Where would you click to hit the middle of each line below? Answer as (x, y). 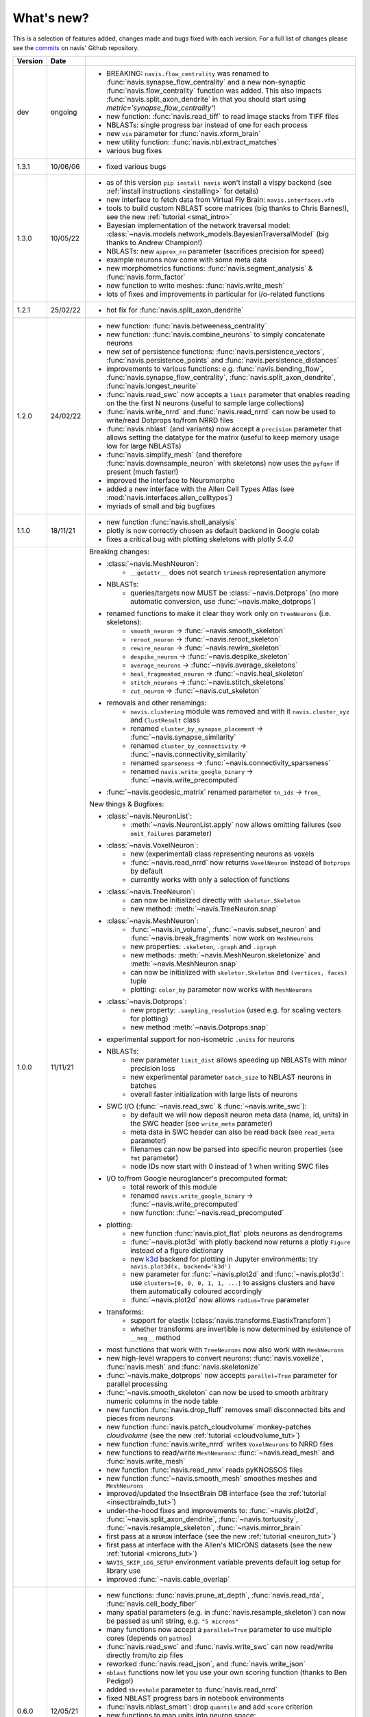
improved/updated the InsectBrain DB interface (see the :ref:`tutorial (216, 1494)
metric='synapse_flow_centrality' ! (161, 108)
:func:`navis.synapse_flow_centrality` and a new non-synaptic (206, 82)
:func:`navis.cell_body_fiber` (152, 1604)
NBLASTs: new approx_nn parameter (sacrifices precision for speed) (215, 251)
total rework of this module (174, 1187)
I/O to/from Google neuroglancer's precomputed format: (197, 1179)
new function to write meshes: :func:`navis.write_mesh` (196, 286)
